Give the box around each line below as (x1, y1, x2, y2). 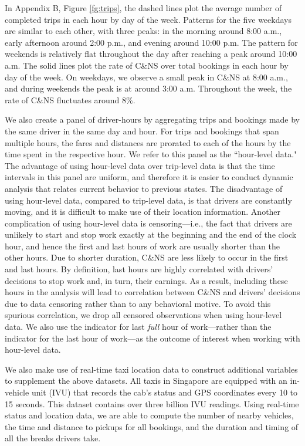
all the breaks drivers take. (5, 432, 101, 444)
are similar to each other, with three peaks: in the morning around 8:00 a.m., (5, 25, 282, 37)
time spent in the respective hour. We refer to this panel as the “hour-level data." (5, 148, 297, 160)
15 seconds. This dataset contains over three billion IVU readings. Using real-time (5, 397, 299, 410)
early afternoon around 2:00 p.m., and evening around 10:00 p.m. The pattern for (5, 36, 298, 48)
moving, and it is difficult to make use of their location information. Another (5, 205, 281, 218)
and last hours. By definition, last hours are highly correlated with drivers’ (5, 263, 273, 275)
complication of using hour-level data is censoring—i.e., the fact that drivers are (5, 217, 292, 229)
